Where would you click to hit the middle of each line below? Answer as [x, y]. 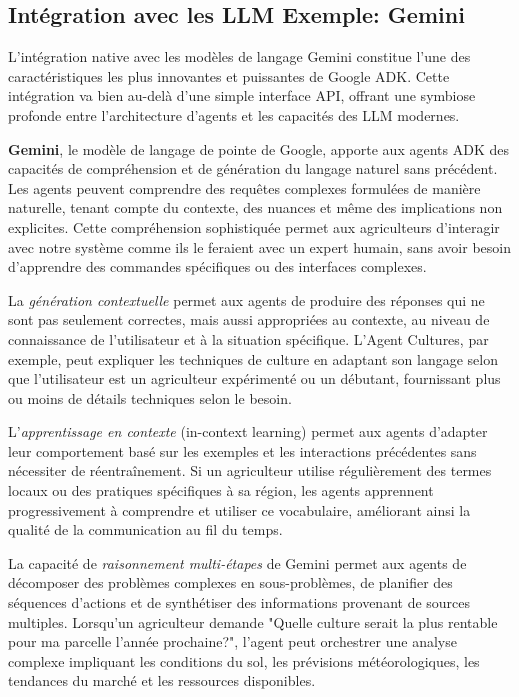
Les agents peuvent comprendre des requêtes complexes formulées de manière [244, 187]
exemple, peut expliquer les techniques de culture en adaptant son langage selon [253, 358]
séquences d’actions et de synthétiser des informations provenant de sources [239, 602]
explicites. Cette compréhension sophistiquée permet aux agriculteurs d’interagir [254, 226]
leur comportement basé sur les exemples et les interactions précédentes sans [242, 450]
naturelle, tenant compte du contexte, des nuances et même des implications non [255, 207]
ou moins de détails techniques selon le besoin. [150, 397]
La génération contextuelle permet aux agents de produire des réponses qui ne [246, 299]
